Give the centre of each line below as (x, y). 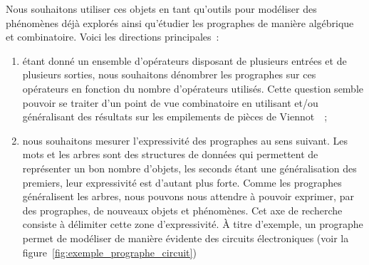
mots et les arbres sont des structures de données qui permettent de (170, 154)
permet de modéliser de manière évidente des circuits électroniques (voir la (186, 238)
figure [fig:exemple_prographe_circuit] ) (109, 252)
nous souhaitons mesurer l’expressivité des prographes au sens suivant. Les (185, 140)
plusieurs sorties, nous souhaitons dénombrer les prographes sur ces (169, 74)
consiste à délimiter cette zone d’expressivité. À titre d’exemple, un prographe (193, 224)
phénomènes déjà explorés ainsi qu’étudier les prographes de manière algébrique (180, 22)
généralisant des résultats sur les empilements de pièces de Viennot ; (175, 116)
